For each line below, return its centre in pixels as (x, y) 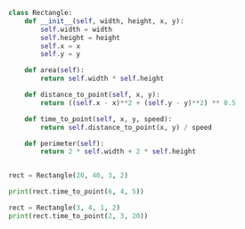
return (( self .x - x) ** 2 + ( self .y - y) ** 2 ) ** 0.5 (139, 102)
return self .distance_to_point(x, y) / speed (127, 127)
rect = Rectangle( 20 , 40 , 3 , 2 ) (68, 176)
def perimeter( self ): (64, 143)
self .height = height (81, 37)
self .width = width (77, 29)
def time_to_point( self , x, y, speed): (98, 119)
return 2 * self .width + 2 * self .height (118, 151)
